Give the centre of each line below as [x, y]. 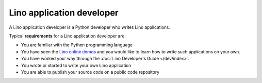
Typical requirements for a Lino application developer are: [67, 36]
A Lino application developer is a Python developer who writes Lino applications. [90, 27]
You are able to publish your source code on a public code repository [90, 72]
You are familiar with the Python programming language [77, 45]
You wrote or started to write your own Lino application [76, 65]
